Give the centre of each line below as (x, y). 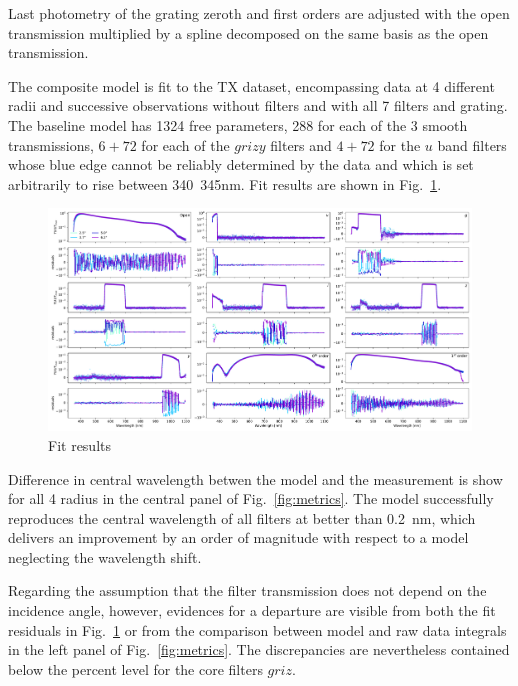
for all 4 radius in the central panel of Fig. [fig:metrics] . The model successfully (251, 498)
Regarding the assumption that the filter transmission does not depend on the (247, 590)
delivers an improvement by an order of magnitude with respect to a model (238, 537)
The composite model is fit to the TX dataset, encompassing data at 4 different (251, 85)
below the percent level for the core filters (135, 668)
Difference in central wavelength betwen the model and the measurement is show (255, 478)
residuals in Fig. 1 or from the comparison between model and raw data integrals (257, 629)
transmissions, (51, 144)
